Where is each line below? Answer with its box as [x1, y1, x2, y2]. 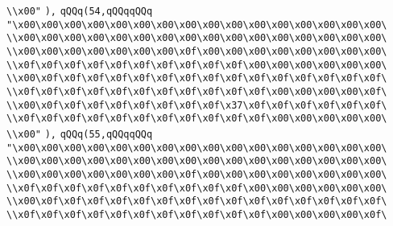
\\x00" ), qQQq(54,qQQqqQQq [6, 6, 153, 17]
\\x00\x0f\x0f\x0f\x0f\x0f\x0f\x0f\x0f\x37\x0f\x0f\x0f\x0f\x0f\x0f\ [6, 99, 387, 111]
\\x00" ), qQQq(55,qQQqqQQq [6, 128, 153, 140]
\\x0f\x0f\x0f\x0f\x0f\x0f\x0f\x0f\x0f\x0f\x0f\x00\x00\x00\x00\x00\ [6, 113, 387, 125]
